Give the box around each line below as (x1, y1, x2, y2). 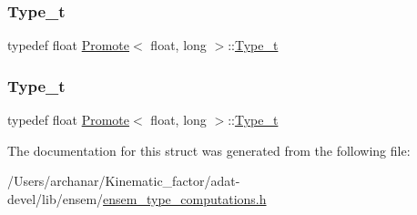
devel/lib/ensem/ (7, 189, 104, 208)
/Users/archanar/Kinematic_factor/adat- (7, 171, 240, 190)
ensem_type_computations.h (103, 189, 267, 208)
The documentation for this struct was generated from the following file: (7, 140, 411, 159)
